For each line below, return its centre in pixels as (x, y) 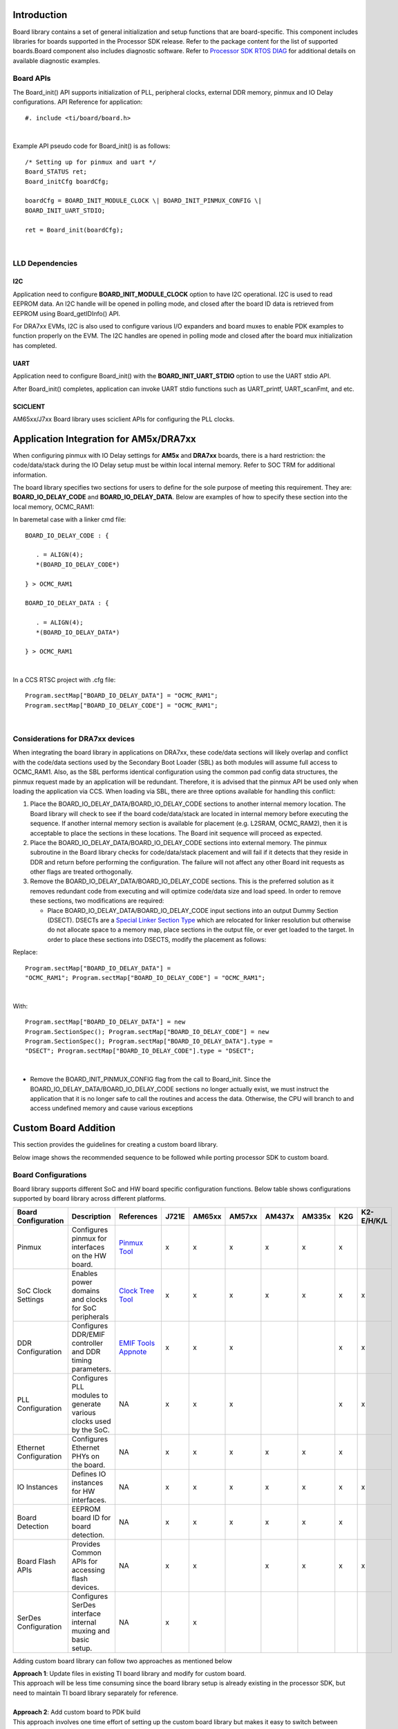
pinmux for (89, 1238)
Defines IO (89, 1474)
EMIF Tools (137, 1343)
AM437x (279, 1216)
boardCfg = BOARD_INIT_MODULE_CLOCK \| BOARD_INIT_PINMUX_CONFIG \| (143, 201)
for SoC (84, 1308)
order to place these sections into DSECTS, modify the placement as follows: (157, 939)
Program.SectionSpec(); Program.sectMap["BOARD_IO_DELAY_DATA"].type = (149, 1041)
